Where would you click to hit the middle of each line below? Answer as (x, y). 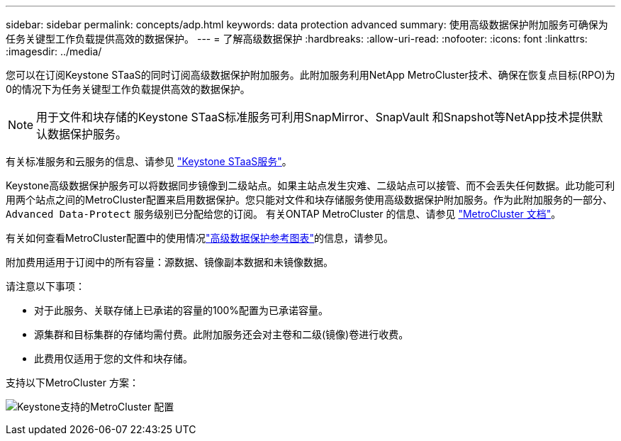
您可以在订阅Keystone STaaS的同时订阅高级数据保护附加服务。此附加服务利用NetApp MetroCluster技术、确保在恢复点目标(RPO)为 (310, 75)
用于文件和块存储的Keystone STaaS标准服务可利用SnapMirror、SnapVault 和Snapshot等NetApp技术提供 (314, 117)
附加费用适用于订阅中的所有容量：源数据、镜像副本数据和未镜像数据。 (169, 262)
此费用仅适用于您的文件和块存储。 (113, 358)
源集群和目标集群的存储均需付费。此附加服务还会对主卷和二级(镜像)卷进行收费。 (222, 334)
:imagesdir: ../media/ (54, 51)
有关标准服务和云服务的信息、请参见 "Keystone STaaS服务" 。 (149, 161)
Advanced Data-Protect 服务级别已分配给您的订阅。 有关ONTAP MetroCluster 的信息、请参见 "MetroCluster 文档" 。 (284, 214)
